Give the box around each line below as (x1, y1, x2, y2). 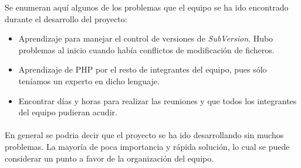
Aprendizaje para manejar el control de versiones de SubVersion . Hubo (18, 32, 273, 44)
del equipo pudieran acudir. (18, 106, 117, 118)
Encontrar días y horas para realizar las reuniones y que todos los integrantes (18, 94, 297, 107)
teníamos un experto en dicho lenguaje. (18, 74, 160, 87)
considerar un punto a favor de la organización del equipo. (5, 152, 214, 164)
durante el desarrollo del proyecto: (5, 12, 127, 25)
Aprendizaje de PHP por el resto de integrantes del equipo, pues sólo (18, 63, 267, 76)
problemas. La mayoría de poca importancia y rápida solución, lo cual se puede (5, 140, 290, 152)
